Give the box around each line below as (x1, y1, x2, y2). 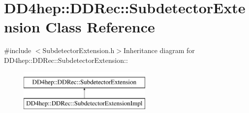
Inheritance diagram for (124, 45, 195, 56)
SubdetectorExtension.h (42, 45, 115, 56)
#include (4, 45, 31, 56)
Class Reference (45, 17, 155, 37)
